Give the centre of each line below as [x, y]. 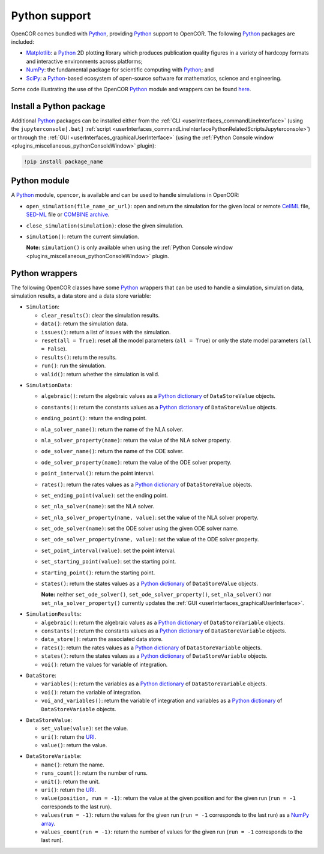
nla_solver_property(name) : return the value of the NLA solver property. [136, 440]
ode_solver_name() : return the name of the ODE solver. [112, 451]
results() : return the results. [79, 357]
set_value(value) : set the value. [85, 729]
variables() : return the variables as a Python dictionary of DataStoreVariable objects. [154, 684]
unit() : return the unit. [70, 781]
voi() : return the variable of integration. [91, 692]
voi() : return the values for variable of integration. [104, 664]
